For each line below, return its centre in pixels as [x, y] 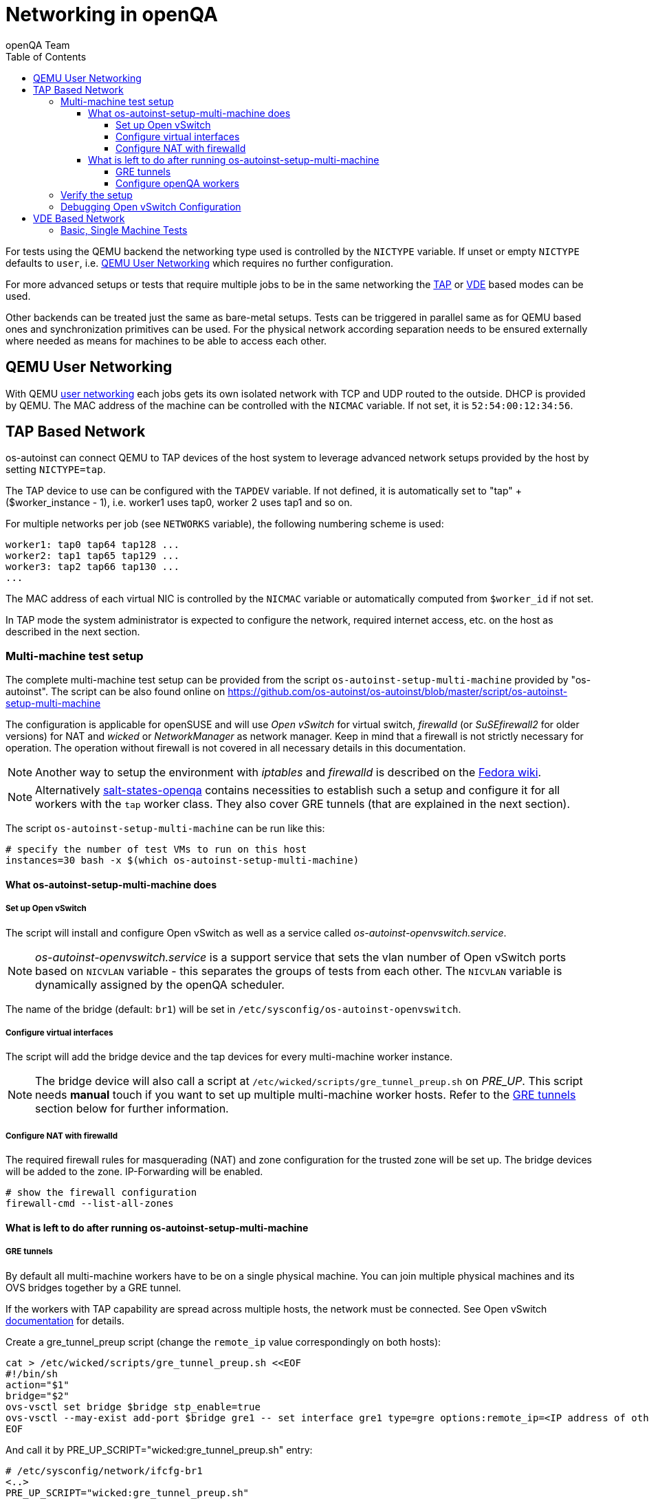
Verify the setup [97, 195]
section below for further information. [132, 1109]
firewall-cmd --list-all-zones [90, 1204]
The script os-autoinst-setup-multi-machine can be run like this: [165, 829]
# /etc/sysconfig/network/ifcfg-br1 [104, 1470]
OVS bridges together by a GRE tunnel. [93, 1287]
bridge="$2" [37, 1396]
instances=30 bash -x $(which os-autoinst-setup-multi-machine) [183, 861]
